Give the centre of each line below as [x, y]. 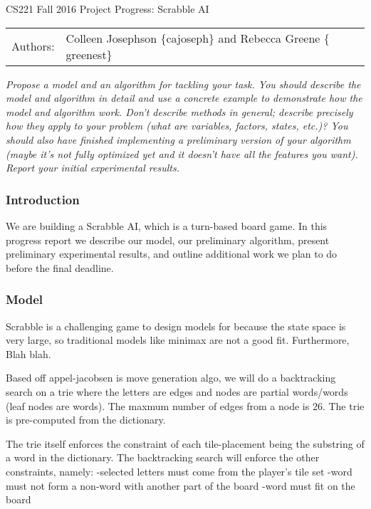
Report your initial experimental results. [93, 168]
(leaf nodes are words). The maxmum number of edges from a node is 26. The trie [185, 405]
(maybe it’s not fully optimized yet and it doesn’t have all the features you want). [182, 153]
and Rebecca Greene [269, 38]
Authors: [33, 46]
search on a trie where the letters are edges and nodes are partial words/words [177, 391]
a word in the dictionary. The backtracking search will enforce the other [163, 457]
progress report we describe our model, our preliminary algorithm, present [168, 240]
